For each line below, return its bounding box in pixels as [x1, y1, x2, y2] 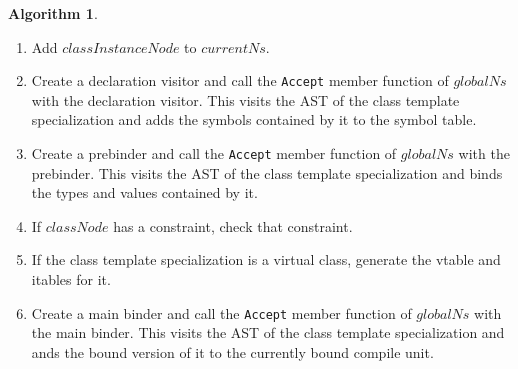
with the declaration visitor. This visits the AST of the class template [31, 89, 460, 110]
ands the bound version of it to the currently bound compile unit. [31, 341, 434, 362]
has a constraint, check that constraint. [113, 215, 353, 236]
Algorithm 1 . [8, 3, 98, 23]
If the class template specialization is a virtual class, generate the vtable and [31, 249, 501, 270]
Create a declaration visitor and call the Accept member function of [31, 70, 449, 91]
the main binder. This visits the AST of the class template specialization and [31, 322, 505, 343]
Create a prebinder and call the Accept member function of [31, 143, 397, 164]
